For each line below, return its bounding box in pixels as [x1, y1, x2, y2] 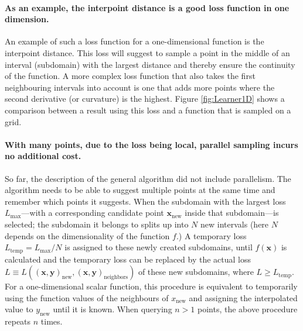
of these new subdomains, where [138, 266, 254, 278]
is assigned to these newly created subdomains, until [64, 241, 253, 253]
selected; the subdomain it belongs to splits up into [5, 218, 189, 230]
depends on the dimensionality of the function [5, 229, 170, 242]
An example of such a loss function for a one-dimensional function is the [5, 35, 264, 47]
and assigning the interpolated [189, 291, 298, 304]
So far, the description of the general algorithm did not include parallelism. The [5, 172, 291, 184]
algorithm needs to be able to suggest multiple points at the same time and [5, 184, 275, 196]
